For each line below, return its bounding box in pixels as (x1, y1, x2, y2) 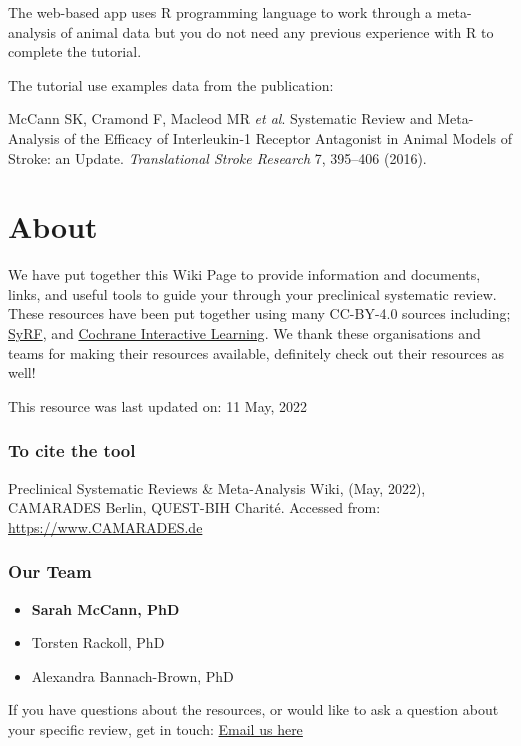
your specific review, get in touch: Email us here (8, 719, 303, 740)
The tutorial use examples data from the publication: (8, 74, 334, 95)
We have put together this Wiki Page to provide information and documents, (8, 264, 481, 285)
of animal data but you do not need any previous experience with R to (60, 21, 494, 42)
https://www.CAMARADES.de (8, 516, 203, 537)
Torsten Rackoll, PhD (31, 632, 165, 653)
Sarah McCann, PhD (31, 598, 180, 619)
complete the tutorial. (8, 41, 142, 62)
